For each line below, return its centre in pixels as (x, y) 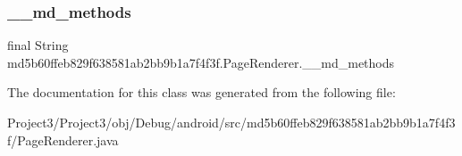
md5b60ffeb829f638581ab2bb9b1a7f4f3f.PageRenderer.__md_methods (201, 62)
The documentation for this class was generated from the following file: (202, 92)
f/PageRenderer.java (63, 140)
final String (38, 45)
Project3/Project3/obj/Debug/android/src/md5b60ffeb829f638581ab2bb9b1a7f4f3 (231, 122)
